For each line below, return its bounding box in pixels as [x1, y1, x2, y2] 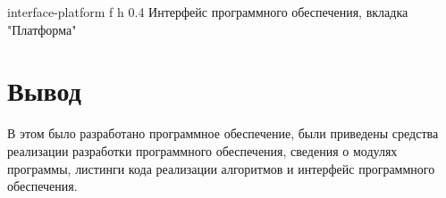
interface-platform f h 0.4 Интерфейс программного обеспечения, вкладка [7, 3, 408, 21]
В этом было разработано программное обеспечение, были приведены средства [7, 124, 439, 143]
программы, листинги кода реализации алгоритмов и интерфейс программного [7, 159, 435, 177]
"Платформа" [7, 20, 77, 38]
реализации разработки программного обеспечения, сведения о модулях [7, 141, 398, 160]
